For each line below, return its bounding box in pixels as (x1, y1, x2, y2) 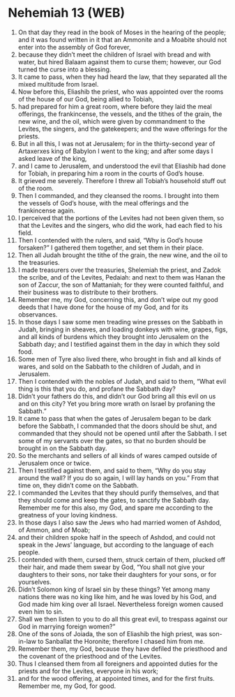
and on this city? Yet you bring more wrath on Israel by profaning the (17, 399, 215, 408)
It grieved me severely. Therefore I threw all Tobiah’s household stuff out (17, 176, 226, 185)
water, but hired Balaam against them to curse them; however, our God (17, 57, 222, 66)
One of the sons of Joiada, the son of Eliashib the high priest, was (17, 629, 208, 638)
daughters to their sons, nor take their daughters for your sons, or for (17, 570, 217, 578)
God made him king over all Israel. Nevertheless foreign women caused (17, 600, 224, 608)
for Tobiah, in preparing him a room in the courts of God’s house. (17, 169, 204, 178)
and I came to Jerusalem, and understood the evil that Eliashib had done (17, 161, 226, 170)
